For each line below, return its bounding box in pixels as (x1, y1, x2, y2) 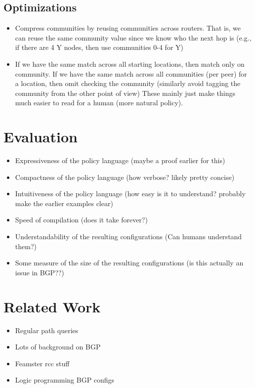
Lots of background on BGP (15, 342, 101, 352)
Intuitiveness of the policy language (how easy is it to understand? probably (15, 188, 246, 199)
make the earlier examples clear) (15, 198, 113, 208)
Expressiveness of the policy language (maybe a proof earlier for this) (15, 155, 225, 166)
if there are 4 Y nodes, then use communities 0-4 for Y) (15, 42, 183, 52)
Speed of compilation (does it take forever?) (15, 215, 148, 225)
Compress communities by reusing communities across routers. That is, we (15, 23, 241, 33)
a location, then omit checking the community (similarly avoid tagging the (15, 78, 241, 88)
